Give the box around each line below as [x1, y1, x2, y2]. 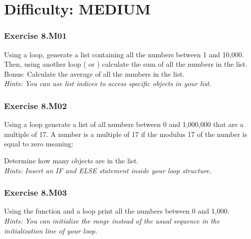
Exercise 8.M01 [4, 29, 67, 42]
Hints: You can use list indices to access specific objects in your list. [4, 78, 212, 89]
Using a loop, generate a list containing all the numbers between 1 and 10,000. [4, 49, 244, 59]
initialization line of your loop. [4, 225, 97, 236]
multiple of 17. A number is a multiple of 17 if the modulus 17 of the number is [4, 128, 248, 139]
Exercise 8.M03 [4, 186, 67, 199]
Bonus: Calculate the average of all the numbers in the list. [4, 68, 185, 79]
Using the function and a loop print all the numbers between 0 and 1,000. [4, 206, 230, 216]
